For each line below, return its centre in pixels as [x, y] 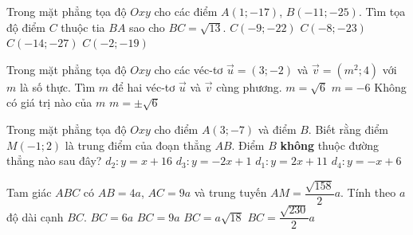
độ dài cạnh [35, 216]
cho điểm [176, 129]
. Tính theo [368, 192]
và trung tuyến [230, 192]
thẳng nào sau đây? [54, 161]
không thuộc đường [329, 145]
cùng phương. [249, 86]
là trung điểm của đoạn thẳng [138, 145]
